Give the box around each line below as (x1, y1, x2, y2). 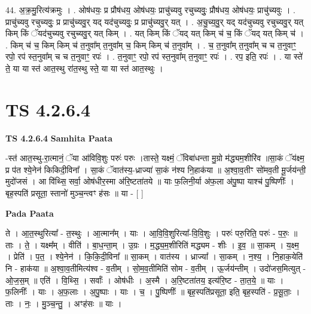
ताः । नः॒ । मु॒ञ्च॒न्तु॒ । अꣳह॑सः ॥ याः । (5, 297, 122, 309)
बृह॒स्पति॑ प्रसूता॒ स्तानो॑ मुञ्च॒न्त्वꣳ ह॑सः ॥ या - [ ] (5, 187, 144, 199)
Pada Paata (5, 207, 54, 219)
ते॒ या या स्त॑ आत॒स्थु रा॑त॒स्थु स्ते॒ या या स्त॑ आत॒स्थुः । (5, 61, 163, 74)
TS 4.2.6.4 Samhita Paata (5, 131, 113, 144)
